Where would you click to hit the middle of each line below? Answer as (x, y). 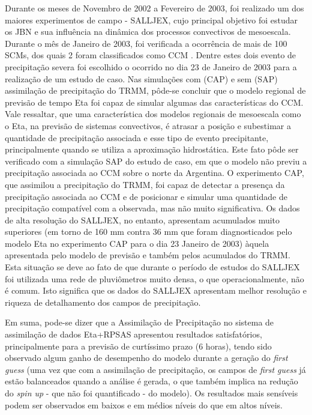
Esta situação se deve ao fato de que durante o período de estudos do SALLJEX (152, 267)
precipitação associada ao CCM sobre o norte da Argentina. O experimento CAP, (154, 173)
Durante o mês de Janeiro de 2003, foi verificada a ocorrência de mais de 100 (146, 43)
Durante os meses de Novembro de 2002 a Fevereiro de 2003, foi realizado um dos (154, 8)
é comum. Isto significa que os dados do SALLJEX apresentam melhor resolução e (156, 290)
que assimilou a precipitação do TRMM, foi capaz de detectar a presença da (145, 184)
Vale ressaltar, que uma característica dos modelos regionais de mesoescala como (153, 114)
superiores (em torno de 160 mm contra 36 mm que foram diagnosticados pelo (148, 232)
